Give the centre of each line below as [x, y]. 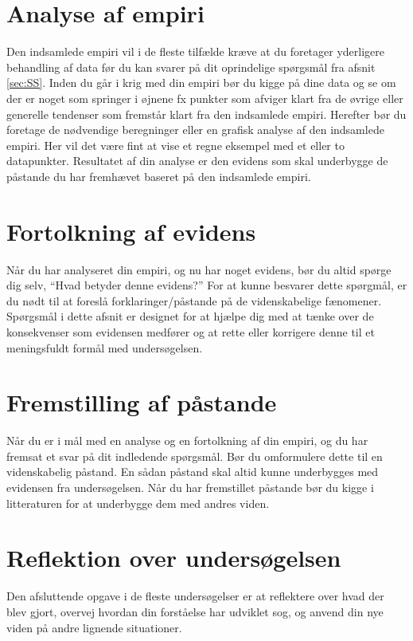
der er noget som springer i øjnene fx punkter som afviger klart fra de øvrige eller [205, 98]
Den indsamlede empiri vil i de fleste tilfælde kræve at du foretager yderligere [196, 51]
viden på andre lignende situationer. [94, 627]
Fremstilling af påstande [142, 402]
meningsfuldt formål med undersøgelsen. [105, 347]
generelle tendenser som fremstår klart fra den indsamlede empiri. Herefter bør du [206, 114]
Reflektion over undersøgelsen [174, 558]
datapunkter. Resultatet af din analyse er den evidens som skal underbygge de [197, 161]
